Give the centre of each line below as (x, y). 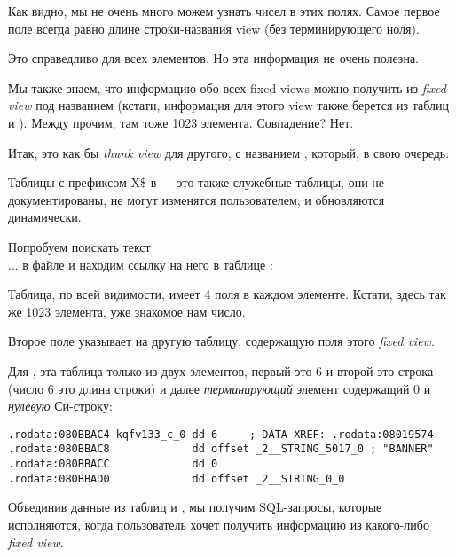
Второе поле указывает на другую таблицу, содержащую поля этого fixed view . (221, 341)
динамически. (45, 217)
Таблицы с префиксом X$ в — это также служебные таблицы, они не (197, 182)
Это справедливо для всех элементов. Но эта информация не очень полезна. (213, 58)
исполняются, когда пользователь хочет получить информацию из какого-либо (219, 524)
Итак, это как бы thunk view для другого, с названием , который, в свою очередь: (229, 152)
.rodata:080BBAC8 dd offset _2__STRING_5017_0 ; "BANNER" (221, 449)
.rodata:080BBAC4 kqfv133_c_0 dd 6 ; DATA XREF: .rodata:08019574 (221, 434)
